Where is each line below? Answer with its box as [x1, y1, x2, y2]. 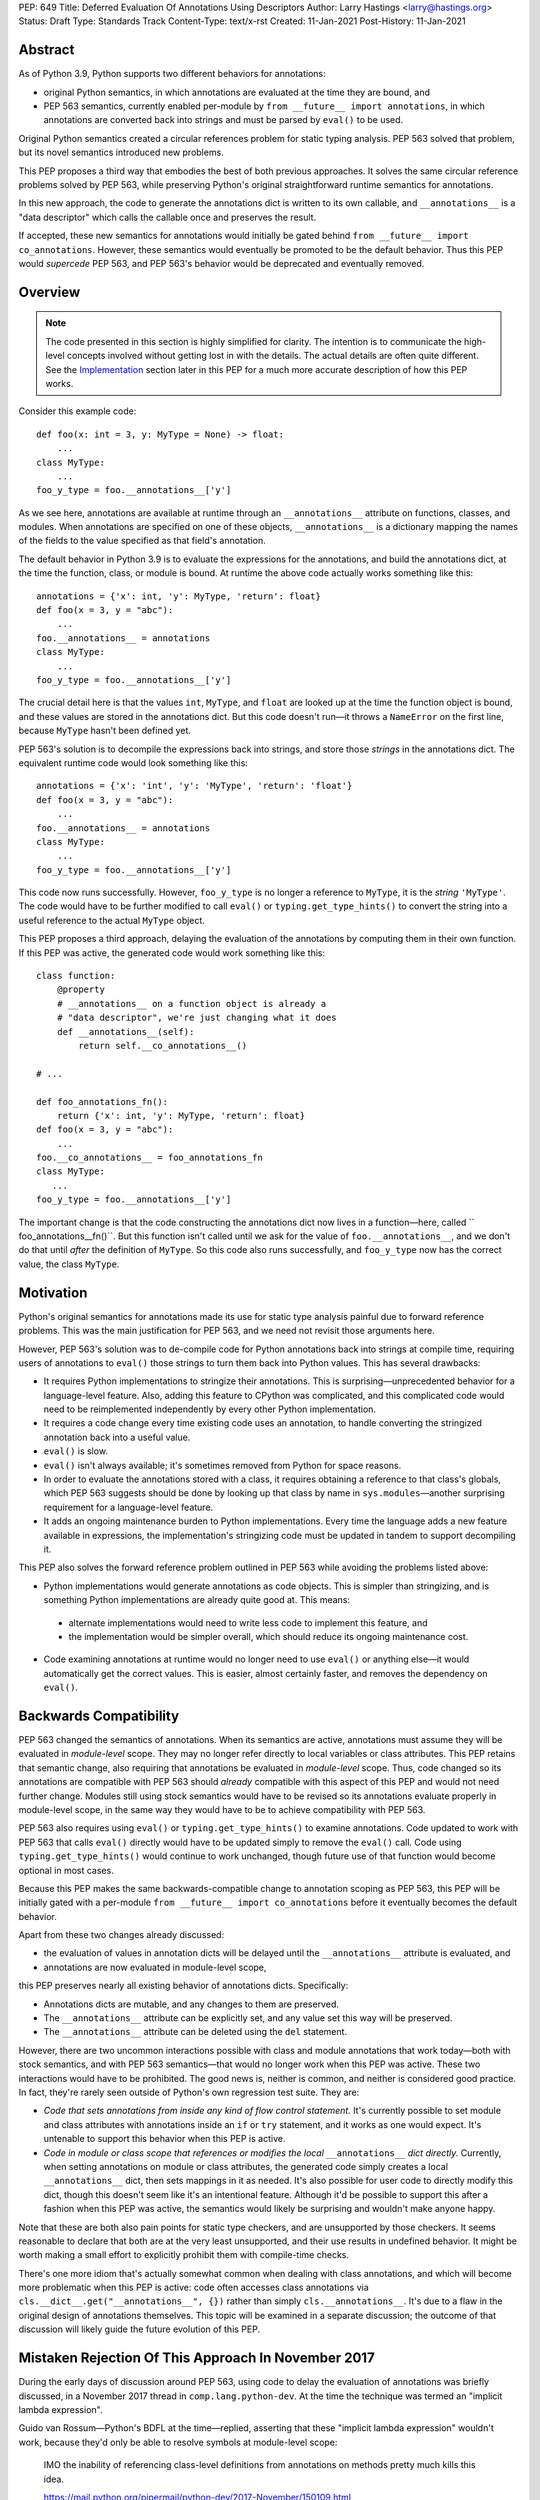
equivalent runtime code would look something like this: [18, 756, 249, 769]
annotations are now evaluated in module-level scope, [43, 1961, 267, 1973]
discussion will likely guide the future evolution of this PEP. [18, 2323, 260, 2335]
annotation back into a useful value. [43, 1431, 191, 1443]
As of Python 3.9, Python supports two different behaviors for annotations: [18, 68, 326, 80]
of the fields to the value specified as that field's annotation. [18, 535, 267, 547]
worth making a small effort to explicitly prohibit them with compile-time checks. [18, 2249, 350, 2261]
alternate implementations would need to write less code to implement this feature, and [68, 1616, 428, 1629]
